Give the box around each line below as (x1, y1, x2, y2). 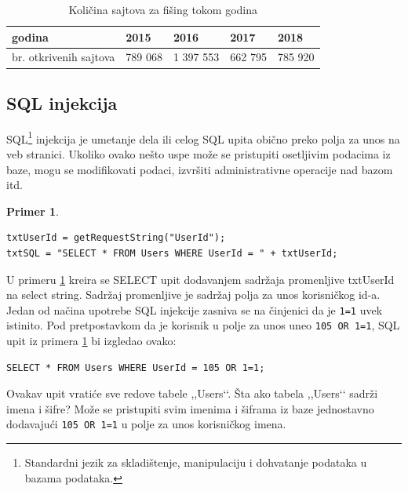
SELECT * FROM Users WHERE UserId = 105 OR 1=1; (6, 362, 265, 373)
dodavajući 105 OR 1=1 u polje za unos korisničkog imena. (6, 416, 286, 432)
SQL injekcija (6, 90, 118, 115)
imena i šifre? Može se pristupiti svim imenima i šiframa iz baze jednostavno (6, 400, 374, 416)
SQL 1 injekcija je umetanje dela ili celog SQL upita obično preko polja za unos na (6, 128, 400, 147)
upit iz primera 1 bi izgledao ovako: (6, 333, 177, 349)
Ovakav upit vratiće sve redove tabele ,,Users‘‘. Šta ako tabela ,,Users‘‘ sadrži (6, 385, 378, 402)
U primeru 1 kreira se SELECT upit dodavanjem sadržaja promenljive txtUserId (6, 271, 395, 287)
